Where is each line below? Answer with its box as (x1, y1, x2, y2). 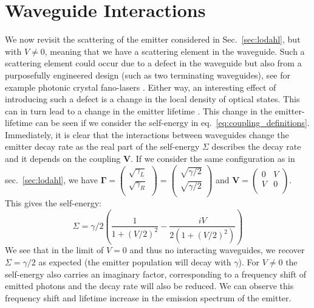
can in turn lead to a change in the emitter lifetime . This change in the (5, 104, 272, 117)
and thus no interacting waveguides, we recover (129, 243, 305, 256)
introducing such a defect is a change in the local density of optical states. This (5, 93, 300, 105)
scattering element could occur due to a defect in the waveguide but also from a (5, 57, 302, 69)
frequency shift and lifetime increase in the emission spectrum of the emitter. (5, 291, 292, 304)
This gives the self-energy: (5, 196, 101, 209)
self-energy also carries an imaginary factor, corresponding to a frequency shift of (5, 267, 307, 280)
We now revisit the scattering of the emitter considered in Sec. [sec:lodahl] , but (5, 33, 301, 46)
